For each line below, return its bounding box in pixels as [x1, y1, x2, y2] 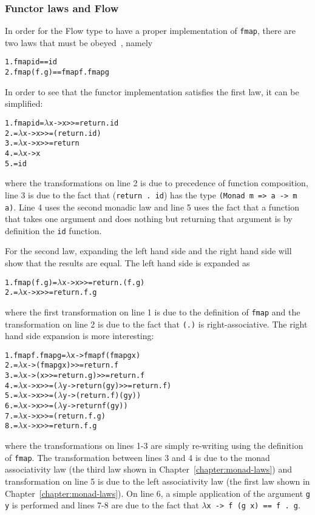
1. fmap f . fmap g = [5, 351, 66, 360]
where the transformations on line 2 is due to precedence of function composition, [5, 177, 308, 189]
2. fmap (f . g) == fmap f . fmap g [5, 68, 109, 77]
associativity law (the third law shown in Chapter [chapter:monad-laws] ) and [5, 463, 292, 476]
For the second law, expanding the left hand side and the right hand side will [5, 244, 292, 257]
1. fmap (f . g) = [5, 278, 57, 287]
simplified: [5, 97, 43, 110]
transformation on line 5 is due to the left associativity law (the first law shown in [5, 474, 310, 487]
